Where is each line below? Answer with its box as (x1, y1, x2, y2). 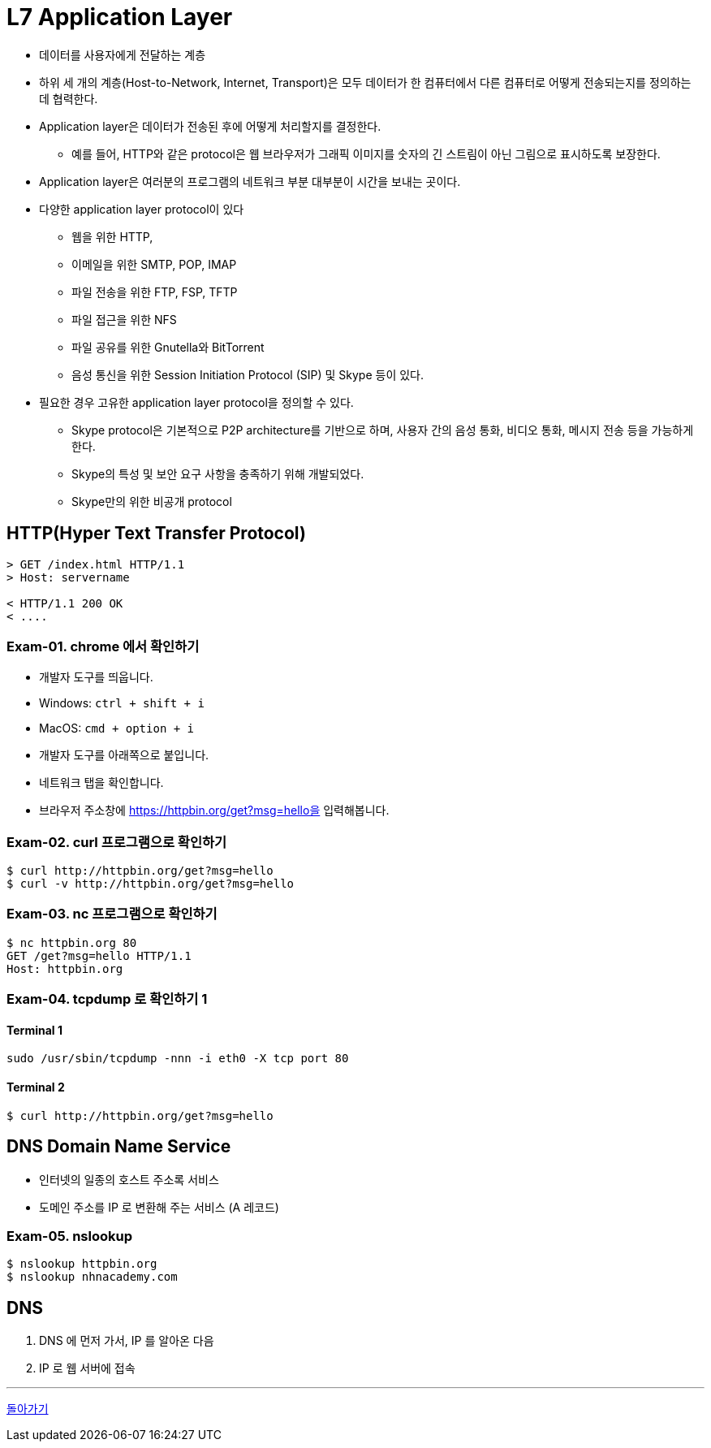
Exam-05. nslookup (6, 1227, 132, 1244)
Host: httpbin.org (6, 962, 123, 975)
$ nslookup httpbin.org (6, 1257, 157, 1271)
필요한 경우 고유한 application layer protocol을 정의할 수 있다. (39, 395, 354, 409)
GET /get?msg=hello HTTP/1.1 (6, 949, 192, 962)
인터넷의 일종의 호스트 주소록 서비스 (39, 1172, 219, 1186)
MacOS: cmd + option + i (39, 721, 195, 736)
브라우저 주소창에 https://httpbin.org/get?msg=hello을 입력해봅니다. (39, 803, 390, 818)
